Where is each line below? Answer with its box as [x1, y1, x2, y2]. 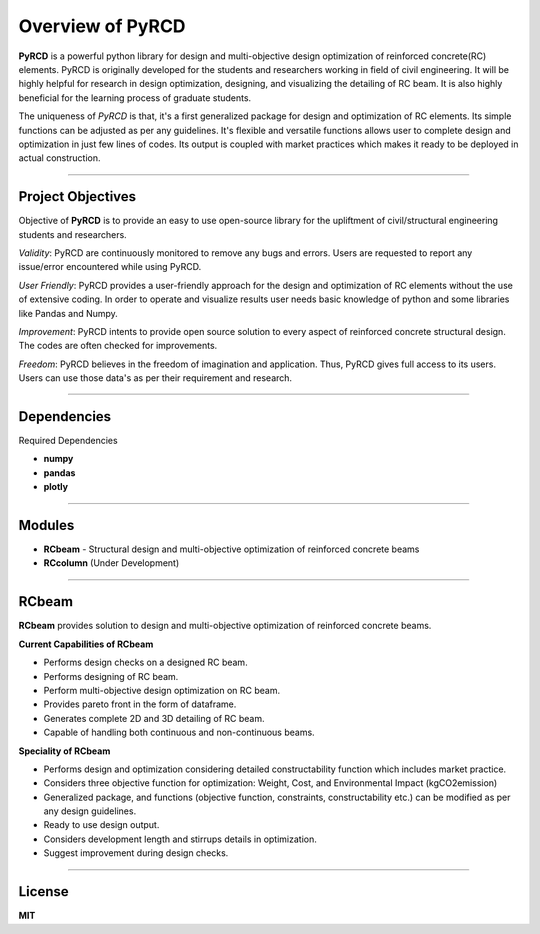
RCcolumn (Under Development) [43, 557, 180, 569]
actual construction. [18, 152, 101, 164]
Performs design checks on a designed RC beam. [43, 656, 249, 669]
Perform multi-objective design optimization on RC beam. [43, 684, 280, 696]
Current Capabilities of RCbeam [18, 638, 154, 650]
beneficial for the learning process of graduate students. [18, 91, 252, 104]
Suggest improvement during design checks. [43, 847, 229, 859]
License [18, 883, 69, 900]
